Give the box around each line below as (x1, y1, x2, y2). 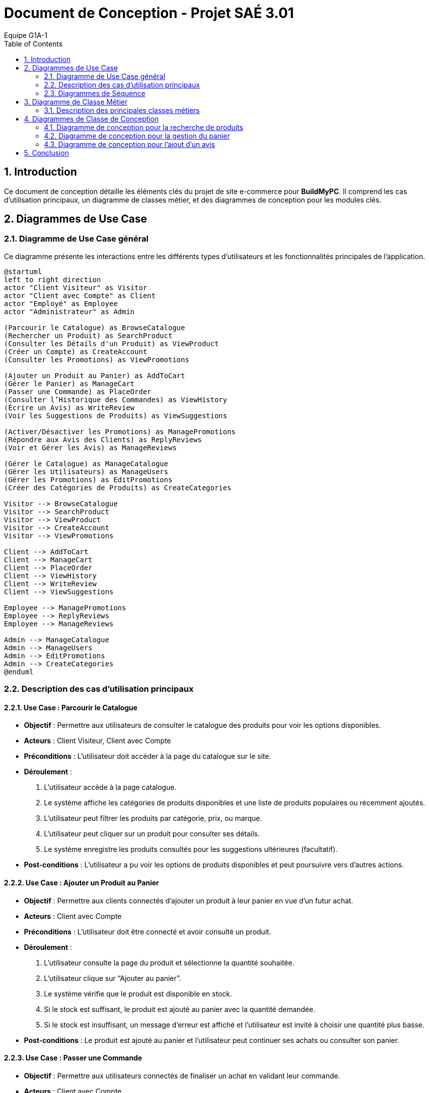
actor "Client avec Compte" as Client (4, 291, 156, 300)
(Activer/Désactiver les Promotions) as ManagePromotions (4, 427, 236, 436)
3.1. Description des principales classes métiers (44, 106, 200, 115)
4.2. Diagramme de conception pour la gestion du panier (44, 131, 230, 140)
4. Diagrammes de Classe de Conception (24, 114, 159, 123)
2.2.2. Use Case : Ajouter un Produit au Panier (4, 878, 159, 887)
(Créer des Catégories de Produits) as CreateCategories (4, 483, 232, 492)
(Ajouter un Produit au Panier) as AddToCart (4, 371, 185, 380)
